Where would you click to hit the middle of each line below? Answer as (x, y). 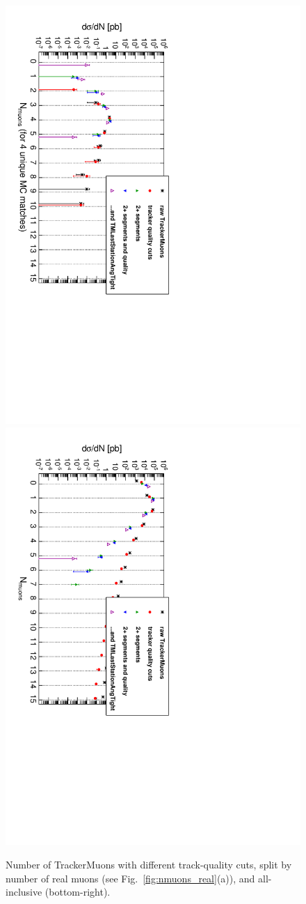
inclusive (24, 892)
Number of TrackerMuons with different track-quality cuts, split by (149, 865)
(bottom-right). (78, 892)
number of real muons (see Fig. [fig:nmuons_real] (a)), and (130, 878)
